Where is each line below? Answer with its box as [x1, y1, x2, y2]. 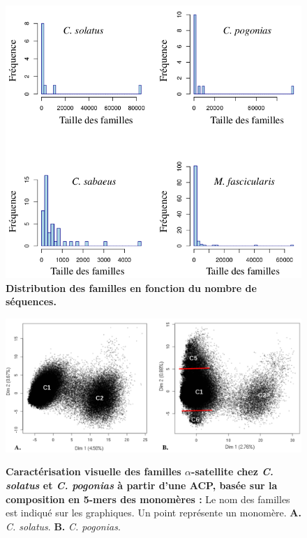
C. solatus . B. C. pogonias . [6, 518, 121, 533]
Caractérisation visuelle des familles [6, 464, 181, 479]
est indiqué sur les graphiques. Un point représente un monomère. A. [6, 505, 301, 520]
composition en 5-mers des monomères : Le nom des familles [6, 491, 290, 506]
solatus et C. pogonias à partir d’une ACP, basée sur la [6, 478, 278, 493]
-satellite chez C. [191, 464, 274, 479]
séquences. [6, 294, 57, 309]
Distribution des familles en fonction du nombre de [6, 280, 257, 295]
